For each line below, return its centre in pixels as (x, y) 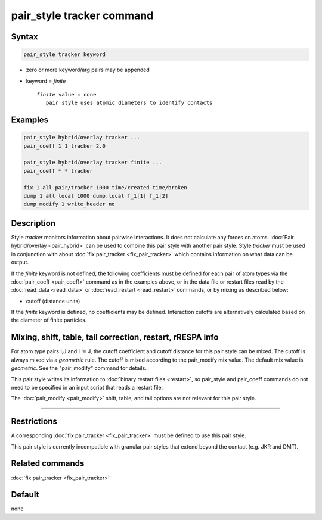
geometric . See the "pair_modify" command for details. (79, 368)
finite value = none (66, 94)
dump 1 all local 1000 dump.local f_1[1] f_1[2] (96, 196)
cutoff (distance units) (53, 301)
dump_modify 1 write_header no (69, 204)
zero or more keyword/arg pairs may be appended (88, 70)
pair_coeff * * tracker (58, 171)
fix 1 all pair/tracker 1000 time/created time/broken (105, 187)
